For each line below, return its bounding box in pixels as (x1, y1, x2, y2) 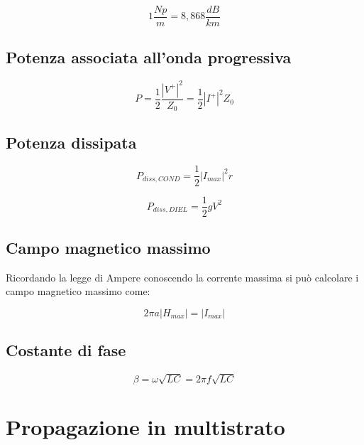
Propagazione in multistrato (6, 412, 285, 441)
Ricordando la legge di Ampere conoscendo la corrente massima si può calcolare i (6, 269, 359, 284)
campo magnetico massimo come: (6, 284, 150, 299)
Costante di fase (6, 339, 126, 361)
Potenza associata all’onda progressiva (6, 46, 292, 68)
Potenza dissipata (6, 131, 137, 153)
